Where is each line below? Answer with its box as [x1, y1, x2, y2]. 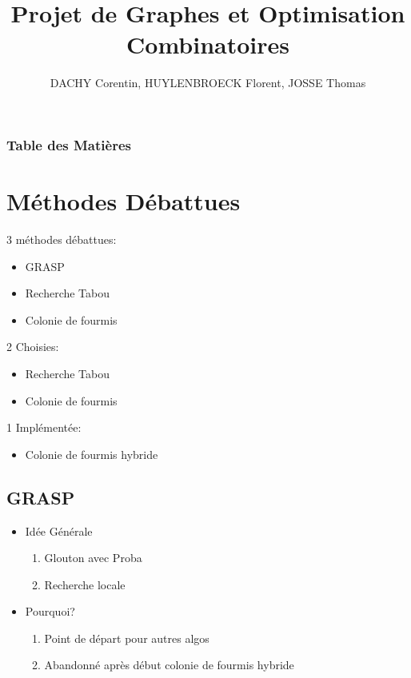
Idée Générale [25, 522, 93, 539]
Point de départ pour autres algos [44, 629, 209, 646]
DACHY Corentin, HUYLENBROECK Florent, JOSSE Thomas [50, 74, 366, 91]
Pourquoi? [25, 603, 75, 620]
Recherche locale [44, 576, 126, 592]
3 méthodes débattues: [6, 230, 117, 247]
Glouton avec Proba [44, 549, 142, 566]
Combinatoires [126, 28, 289, 61]
